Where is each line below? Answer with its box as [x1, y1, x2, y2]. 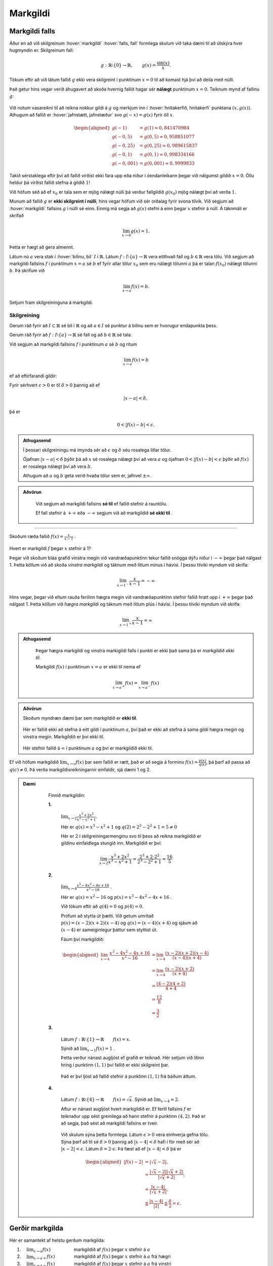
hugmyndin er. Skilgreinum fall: [9, 47, 74, 53]
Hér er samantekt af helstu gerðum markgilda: [9, 1237, 105, 1243]
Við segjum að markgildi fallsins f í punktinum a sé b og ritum [9, 341, 138, 347]
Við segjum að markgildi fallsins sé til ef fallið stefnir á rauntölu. [35, 500, 167, 506]
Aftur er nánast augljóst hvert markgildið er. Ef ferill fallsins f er [61, 1106, 192, 1112]
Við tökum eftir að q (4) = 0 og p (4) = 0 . [61, 903, 144, 909]
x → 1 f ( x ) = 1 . [86, 1046, 115, 1053]
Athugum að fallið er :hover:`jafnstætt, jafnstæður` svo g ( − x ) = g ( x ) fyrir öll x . [9, 112, 174, 117]
